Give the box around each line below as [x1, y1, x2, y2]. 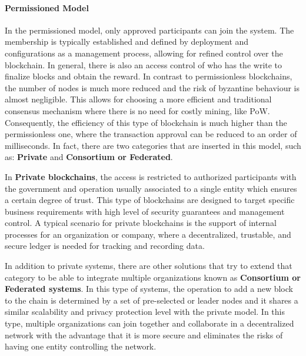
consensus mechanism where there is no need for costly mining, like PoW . [5, 104, 270, 117]
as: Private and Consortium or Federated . [5, 151, 173, 163]
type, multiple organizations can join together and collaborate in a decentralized [5, 317, 294, 330]
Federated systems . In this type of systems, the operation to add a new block [5, 282, 293, 295]
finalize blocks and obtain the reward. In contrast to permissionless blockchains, [5, 70, 292, 82]
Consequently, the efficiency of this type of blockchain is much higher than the [5, 116, 287, 128]
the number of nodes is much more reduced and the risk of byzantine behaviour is [5, 81, 300, 94]
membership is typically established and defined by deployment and [5, 35, 249, 48]
